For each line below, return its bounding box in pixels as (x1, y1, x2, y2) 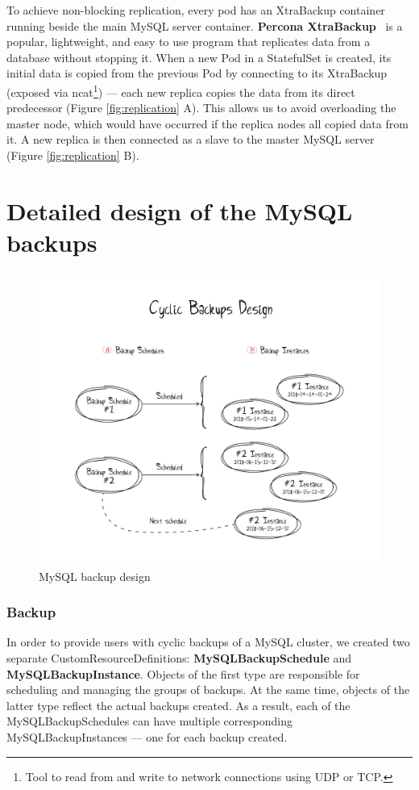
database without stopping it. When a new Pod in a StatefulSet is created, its (6, 48, 392, 65)
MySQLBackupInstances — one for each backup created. (6, 728, 288, 745)
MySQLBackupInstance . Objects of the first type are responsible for (6, 665, 360, 682)
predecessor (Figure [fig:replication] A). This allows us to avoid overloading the (6, 99, 396, 116)
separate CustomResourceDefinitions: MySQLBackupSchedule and (6, 649, 351, 666)
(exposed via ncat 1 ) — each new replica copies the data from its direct (6, 81, 355, 100)
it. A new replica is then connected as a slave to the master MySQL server (6, 131, 375, 148)
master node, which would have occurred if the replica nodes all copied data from (6, 115, 409, 132)
